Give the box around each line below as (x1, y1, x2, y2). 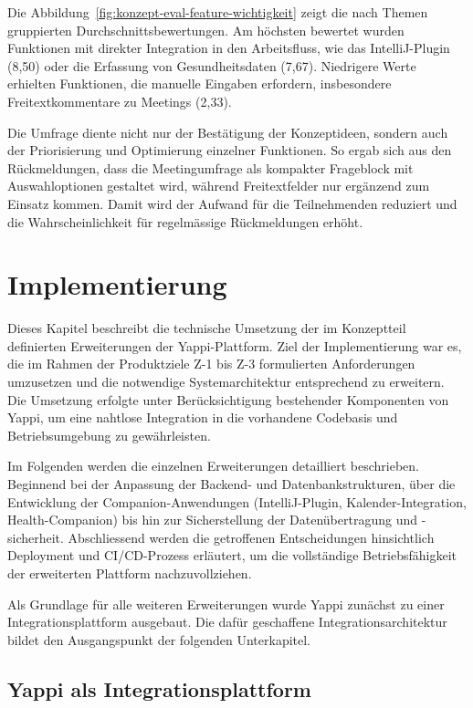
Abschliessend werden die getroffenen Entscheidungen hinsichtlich (68, 527, 435, 547)
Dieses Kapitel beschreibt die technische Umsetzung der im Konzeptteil (7, 318, 406, 338)
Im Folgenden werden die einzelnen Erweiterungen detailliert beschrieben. (7, 456, 420, 475)
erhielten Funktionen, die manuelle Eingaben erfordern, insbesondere (7, 74, 392, 93)
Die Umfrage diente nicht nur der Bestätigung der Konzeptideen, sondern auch (7, 122, 448, 141)
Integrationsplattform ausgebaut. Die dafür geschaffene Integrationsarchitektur (7, 612, 447, 631)
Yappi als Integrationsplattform (7, 674, 311, 703)
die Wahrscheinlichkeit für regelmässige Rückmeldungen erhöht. (7, 212, 363, 231)
